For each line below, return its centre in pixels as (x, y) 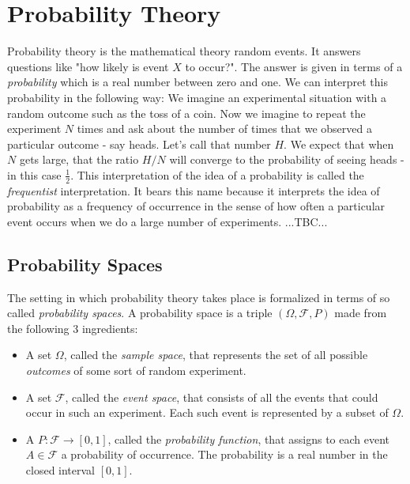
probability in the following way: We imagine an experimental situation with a (197, 97)
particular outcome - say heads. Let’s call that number (139, 144)
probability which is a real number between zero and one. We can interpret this (198, 82)
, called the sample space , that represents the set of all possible (216, 355)
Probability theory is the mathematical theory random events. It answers (184, 51)
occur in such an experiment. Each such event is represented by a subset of (207, 412)
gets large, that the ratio (79, 159)
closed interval (60, 470)
